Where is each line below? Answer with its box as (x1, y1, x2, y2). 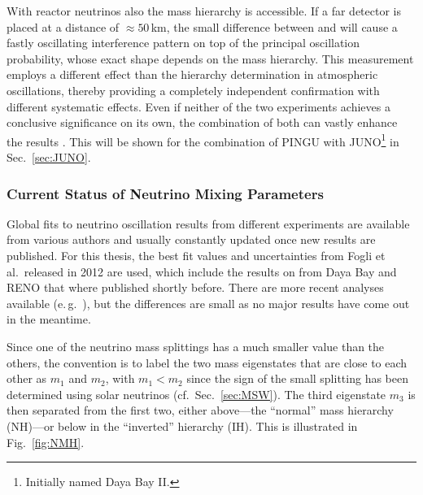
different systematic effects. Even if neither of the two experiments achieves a (7, 98, 390, 115)
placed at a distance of (7, 18, 120, 35)
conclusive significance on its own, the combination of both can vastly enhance (7, 114, 398, 131)
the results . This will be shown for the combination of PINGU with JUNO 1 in (7, 130, 399, 150)
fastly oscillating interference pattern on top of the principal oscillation (7, 34, 360, 51)
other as (7, 370, 47, 387)
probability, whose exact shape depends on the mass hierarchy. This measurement (7, 50, 414, 67)
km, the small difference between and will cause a (150, 18, 398, 35)
